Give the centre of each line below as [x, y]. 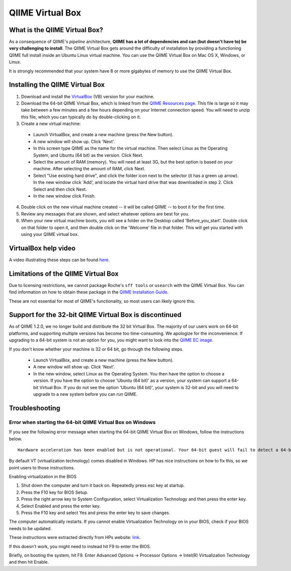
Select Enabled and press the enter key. [61, 506]
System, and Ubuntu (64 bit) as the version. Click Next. [88, 155]
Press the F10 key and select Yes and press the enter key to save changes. [96, 513]
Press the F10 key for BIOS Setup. [55, 492]
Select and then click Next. [60, 189]
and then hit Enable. [29, 562]
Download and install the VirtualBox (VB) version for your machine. [88, 96]
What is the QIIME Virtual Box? [56, 30]
